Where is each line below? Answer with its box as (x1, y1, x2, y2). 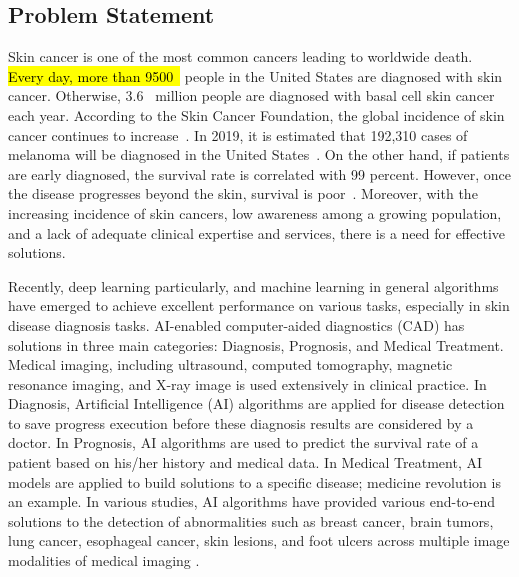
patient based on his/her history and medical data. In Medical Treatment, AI (8, 452, 483, 473)
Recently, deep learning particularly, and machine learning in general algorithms (8, 275, 499, 296)
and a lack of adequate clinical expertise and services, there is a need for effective (8, 222, 506, 243)
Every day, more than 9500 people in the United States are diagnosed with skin (8, 65, 503, 86)
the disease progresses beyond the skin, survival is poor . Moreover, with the (8, 183, 478, 204)
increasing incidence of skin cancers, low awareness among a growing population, (8, 202, 502, 223)
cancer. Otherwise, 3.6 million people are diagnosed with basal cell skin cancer (8, 85, 495, 106)
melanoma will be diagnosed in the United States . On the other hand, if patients (8, 144, 510, 165)
